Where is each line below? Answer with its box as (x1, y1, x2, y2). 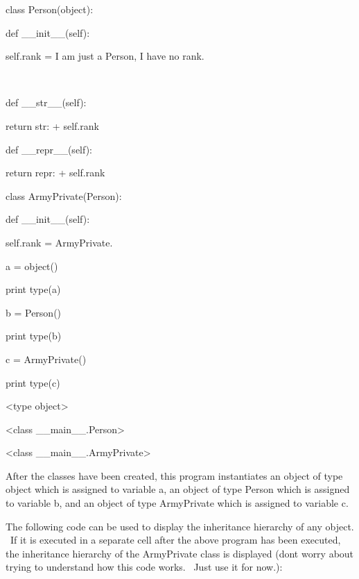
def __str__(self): (6, 95, 87, 110)
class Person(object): (6, 2, 94, 16)
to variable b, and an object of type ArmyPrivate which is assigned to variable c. (6, 496, 349, 510)
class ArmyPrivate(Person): (6, 188, 122, 203)
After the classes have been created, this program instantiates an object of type (6, 468, 343, 482)
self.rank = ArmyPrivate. (6, 235, 113, 249)
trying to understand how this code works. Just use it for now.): (6, 560, 283, 574)
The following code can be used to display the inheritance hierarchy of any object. (6, 519, 354, 533)
